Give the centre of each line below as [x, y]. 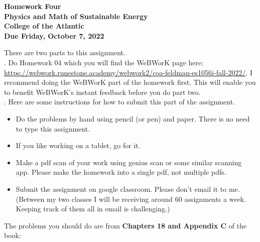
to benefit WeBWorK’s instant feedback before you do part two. [102, 92]
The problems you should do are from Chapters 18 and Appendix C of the [125, 225]
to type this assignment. [53, 128]
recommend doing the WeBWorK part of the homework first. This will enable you [130, 82]
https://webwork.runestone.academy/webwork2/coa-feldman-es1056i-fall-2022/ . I [128, 72]
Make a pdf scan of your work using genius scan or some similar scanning [129, 162]
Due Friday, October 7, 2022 [54, 35]
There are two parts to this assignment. [65, 52]
